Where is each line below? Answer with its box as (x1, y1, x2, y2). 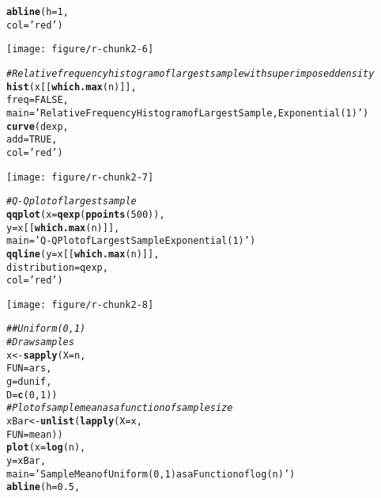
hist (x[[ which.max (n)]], (6, 81, 137, 93)
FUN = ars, (6, 363, 52, 374)
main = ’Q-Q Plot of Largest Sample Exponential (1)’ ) (6, 235, 256, 247)
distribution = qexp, (6, 261, 108, 273)
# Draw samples (6, 336, 74, 348)
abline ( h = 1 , (6, 6, 69, 17)
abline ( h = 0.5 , (6, 481, 81, 493)
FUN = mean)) (6, 428, 63, 440)
